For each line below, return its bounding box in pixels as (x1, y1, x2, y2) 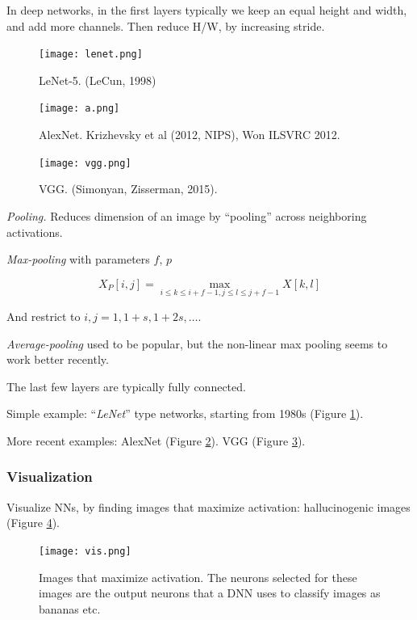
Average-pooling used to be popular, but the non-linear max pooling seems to (6, 335, 388, 352)
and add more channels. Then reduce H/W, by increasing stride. (6, 17, 325, 34)
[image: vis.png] (39, 545, 131, 557)
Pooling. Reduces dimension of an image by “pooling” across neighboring (6, 207, 367, 224)
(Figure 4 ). (6, 514, 60, 531)
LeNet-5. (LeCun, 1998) (39, 71, 156, 88)
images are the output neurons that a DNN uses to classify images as (39, 584, 381, 601)
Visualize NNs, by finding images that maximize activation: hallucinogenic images (6, 498, 411, 515)
